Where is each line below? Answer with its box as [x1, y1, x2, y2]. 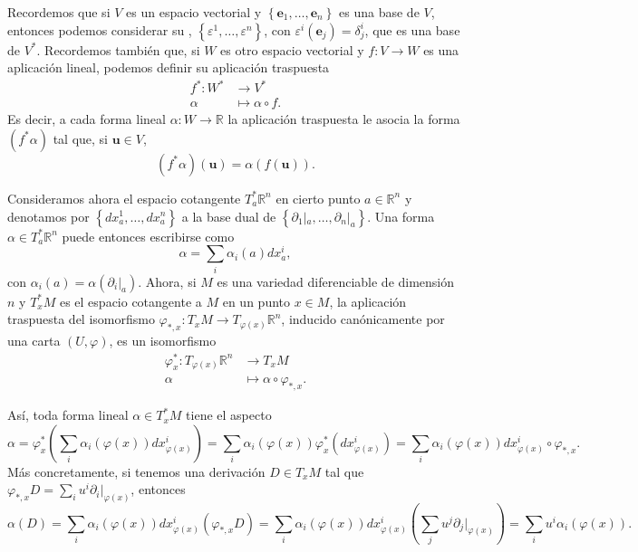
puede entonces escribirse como [62, 226, 235, 245]
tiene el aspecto [186, 405, 272, 424]
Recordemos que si [7, 3, 111, 21]
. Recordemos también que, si [36, 40, 200, 59]
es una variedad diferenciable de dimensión [217, 271, 455, 290]
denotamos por [7, 206, 90, 225]
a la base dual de [181, 206, 276, 225]
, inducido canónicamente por [281, 309, 445, 328]
